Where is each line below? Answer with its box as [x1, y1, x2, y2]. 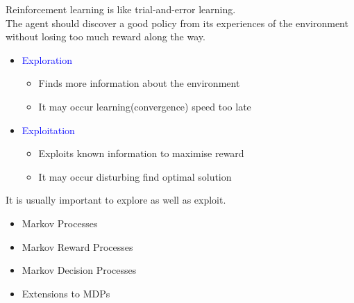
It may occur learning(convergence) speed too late [38, 99, 251, 113]
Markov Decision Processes [22, 263, 137, 277]
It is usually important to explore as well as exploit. [6, 193, 226, 207]
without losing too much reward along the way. [6, 29, 205, 44]
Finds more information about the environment [38, 76, 240, 90]
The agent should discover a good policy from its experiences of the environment [6, 15, 348, 30]
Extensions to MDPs [22, 286, 110, 300]
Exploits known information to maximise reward [38, 146, 244, 161]
